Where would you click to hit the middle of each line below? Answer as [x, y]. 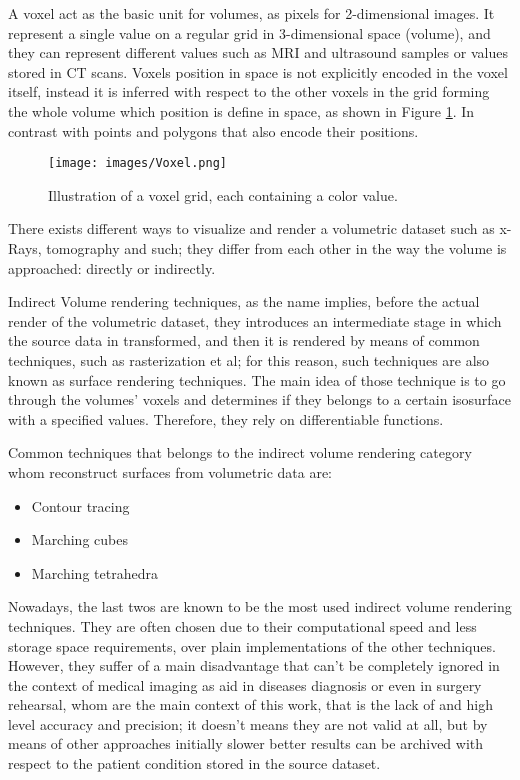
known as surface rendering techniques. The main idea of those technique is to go [257, 379]
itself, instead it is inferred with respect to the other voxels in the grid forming [249, 91]
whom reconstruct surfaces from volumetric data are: [170, 471]
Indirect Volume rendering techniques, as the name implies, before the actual [244, 301]
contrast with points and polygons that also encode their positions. [213, 130]
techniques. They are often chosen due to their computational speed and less [242, 625]
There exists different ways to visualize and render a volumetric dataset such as [251, 228]
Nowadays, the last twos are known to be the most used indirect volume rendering [260, 606]
